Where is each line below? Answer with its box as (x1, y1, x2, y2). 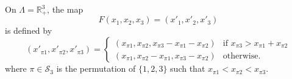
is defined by (5, 24, 52, 37)
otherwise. (223, 51, 261, 60)
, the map (47, 3, 84, 15)
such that (170, 62, 205, 75)
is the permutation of (56, 62, 136, 75)
